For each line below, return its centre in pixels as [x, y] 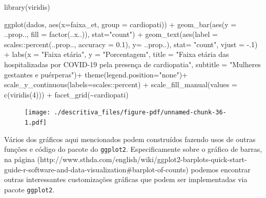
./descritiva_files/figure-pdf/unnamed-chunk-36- [140, 113]
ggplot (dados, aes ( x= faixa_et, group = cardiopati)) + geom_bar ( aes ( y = [120, 24]
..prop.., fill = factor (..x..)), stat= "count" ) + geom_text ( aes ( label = [111, 34]
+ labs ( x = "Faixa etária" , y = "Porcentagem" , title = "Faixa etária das [117, 54]
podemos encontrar [221, 169]
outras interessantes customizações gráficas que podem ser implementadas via [126, 179]
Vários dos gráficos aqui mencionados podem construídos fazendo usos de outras [130, 139]
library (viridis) [27, 7]
